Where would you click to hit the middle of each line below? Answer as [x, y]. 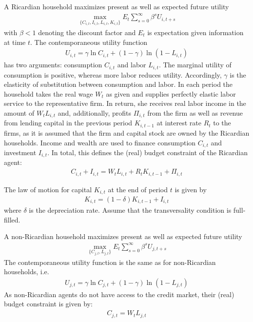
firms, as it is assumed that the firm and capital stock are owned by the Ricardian [127, 132]
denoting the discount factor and [87, 32]
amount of [19, 113]
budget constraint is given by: [48, 304]
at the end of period [138, 189]
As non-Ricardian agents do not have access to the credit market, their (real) [119, 294]
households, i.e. [27, 272]
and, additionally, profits [95, 113]
